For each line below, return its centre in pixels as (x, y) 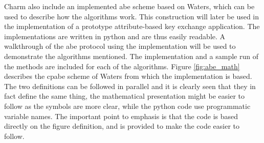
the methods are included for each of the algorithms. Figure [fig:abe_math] (122, 66)
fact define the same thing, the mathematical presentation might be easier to (125, 96)
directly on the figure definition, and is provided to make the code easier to (122, 126)
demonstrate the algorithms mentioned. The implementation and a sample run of (131, 56)
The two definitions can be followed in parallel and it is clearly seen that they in (130, 86)
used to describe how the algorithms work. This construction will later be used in (132, 16)
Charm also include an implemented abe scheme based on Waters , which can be (129, 6)
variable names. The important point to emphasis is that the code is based (121, 116)
